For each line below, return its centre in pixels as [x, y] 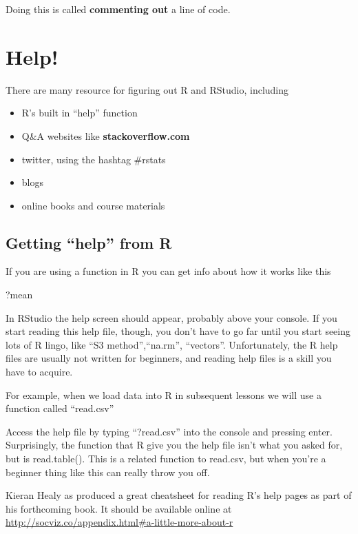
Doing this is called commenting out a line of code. [118, 9]
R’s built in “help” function [80, 113]
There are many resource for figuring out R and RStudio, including [147, 89]
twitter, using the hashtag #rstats [94, 159]
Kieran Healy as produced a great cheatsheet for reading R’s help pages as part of [179, 495]
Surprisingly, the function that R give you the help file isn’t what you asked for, [174, 445]
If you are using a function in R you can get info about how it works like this [168, 271]
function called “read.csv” [60, 408]
